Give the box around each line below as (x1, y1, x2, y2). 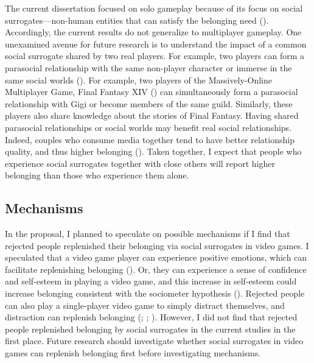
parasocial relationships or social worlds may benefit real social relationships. (5, 121, 292, 133)
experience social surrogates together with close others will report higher (5, 157, 276, 169)
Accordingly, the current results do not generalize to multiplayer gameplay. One (5, 26, 302, 38)
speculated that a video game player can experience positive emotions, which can (5, 251, 307, 264)
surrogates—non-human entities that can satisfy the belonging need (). (5, 13, 269, 26)
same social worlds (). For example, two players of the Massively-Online (5, 73, 273, 86)
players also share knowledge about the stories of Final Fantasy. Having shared (5, 109, 299, 122)
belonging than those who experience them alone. (5, 169, 189, 181)
